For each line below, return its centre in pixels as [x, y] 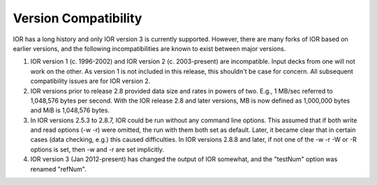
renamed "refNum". [58, 169]
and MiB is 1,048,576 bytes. [70, 110]
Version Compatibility [77, 18]
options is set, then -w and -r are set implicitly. [97, 149]
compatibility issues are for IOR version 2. [90, 81]
